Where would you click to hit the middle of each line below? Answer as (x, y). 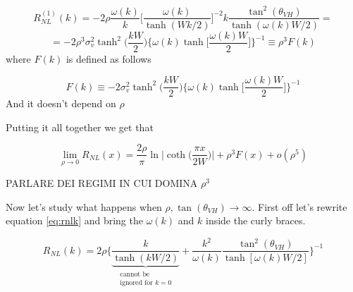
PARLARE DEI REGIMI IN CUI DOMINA (102, 183)
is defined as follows (109, 58)
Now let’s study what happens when (84, 206)
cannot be (135, 274)
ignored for (136, 282)
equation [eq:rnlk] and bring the (74, 220)
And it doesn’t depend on (61, 103)
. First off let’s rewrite (299, 206)
